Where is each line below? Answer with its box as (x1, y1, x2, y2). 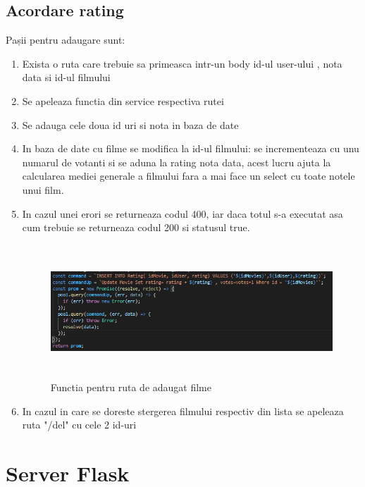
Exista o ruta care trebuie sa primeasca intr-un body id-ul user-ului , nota (22, 56, 342, 70)
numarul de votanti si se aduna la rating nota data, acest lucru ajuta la (22, 154, 331, 169)
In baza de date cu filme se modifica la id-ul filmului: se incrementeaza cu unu (22, 141, 359, 156)
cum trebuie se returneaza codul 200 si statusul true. (22, 220, 250, 235)
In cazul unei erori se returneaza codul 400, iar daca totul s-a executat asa (22, 206, 343, 221)
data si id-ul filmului (22, 70, 111, 85)
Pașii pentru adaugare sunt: (6, 32, 125, 47)
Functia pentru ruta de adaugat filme (50, 380, 211, 395)
